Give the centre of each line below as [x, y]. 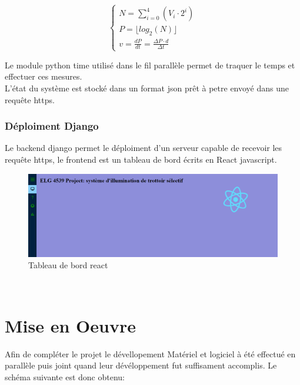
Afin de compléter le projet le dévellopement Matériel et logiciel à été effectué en [150, 353]
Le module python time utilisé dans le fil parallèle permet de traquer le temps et [150, 65]
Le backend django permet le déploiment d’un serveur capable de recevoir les [144, 148]
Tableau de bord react [68, 265]
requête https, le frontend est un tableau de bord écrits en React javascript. [141, 159]
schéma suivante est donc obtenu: [65, 376]
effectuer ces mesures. [44, 76]
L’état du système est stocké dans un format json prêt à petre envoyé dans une [147, 88]
